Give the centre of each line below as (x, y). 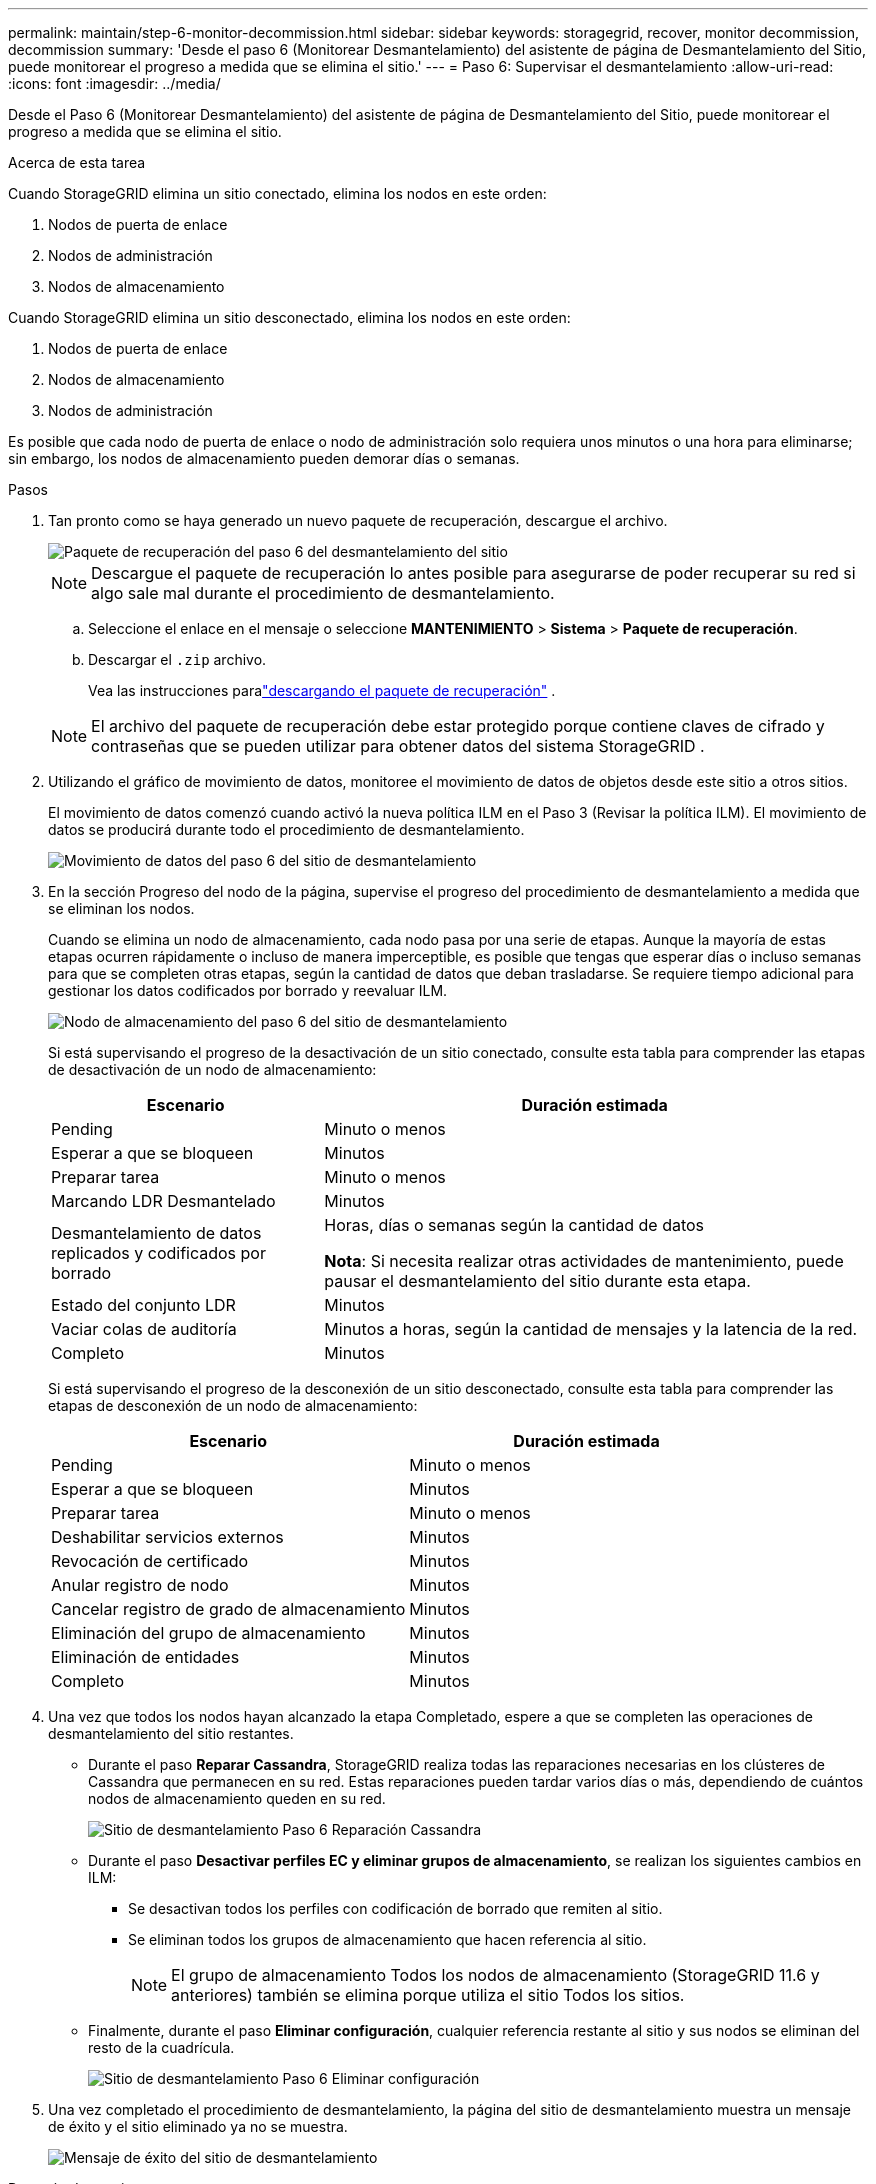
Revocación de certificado (150, 1561)
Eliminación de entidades (145, 1657)
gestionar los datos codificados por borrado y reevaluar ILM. (248, 990)
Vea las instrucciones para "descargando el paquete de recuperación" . (322, 690)
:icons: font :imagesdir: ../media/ (114, 83)
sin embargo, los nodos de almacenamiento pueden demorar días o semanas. (264, 458)
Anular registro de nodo (140, 1585)
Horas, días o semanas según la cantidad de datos (514, 1225)
